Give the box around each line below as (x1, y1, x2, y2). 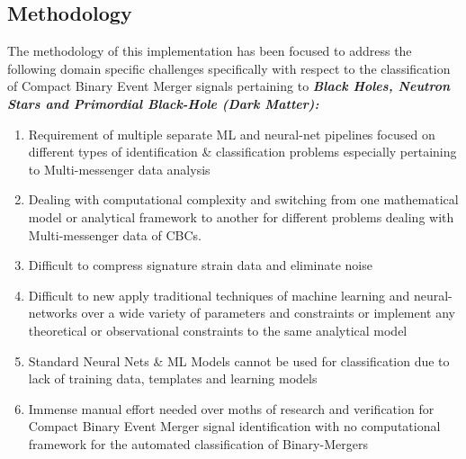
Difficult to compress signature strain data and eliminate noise (28, 256, 372, 274)
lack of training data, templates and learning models (28, 369, 318, 388)
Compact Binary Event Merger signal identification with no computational (28, 417, 441, 436)
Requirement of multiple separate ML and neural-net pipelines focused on (28, 124, 435, 143)
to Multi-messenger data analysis (28, 159, 211, 178)
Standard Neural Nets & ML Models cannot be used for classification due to (28, 351, 450, 370)
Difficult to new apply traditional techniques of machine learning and (28, 285, 410, 304)
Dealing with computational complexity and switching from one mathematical (28, 190, 459, 209)
